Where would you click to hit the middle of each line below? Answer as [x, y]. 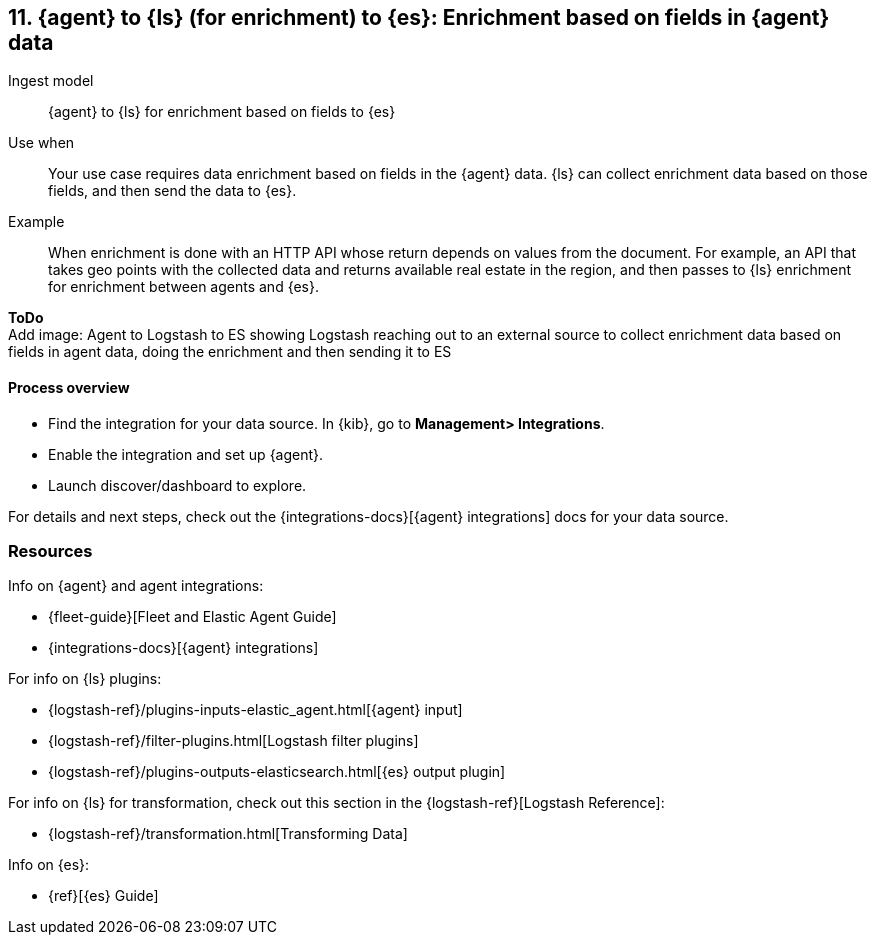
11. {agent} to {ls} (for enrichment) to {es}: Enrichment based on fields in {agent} [419, 17]
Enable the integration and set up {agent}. [186, 454]
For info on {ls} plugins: [85, 679]
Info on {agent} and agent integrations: [136, 586]
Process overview [69, 388]
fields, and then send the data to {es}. [172, 191]
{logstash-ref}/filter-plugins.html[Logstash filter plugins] [233, 741]
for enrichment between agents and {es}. [184, 287]
